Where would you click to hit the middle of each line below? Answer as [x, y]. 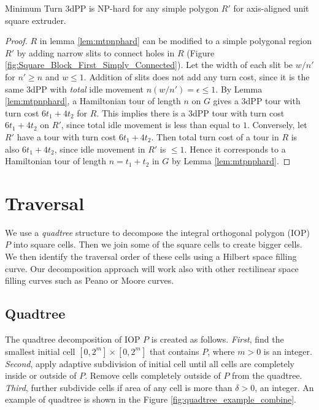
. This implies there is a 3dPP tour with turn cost [190, 112]
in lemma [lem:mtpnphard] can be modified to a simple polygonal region [175, 41]
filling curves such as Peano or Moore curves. [90, 280]
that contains [174, 351]
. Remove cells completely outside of [153, 375]
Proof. [16, 41]
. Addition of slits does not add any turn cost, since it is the [197, 76]
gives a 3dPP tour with [257, 101]
